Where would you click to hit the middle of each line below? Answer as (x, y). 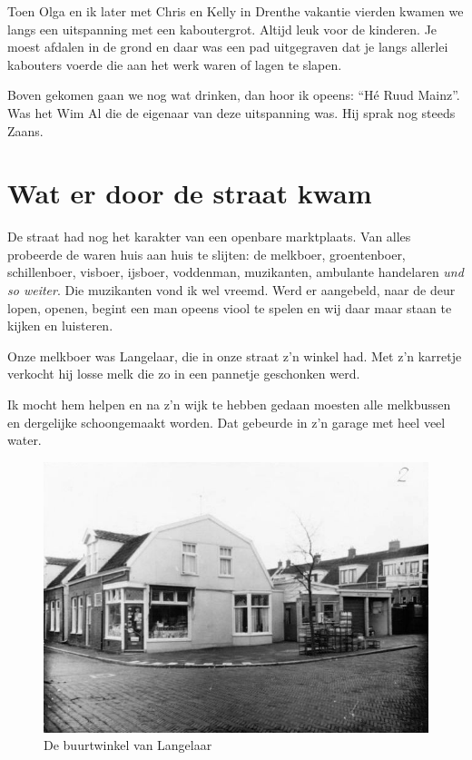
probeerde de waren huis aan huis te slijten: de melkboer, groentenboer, (206, 254)
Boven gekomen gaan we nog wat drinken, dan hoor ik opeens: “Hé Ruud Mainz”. (234, 95)
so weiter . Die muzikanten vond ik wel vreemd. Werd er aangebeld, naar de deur (231, 290)
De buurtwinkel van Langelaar (128, 745)
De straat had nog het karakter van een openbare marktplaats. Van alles (209, 237)
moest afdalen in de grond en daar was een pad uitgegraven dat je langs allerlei (228, 47)
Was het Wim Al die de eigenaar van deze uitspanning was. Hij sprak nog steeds (231, 112)
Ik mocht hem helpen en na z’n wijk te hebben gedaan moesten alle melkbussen (229, 405)
